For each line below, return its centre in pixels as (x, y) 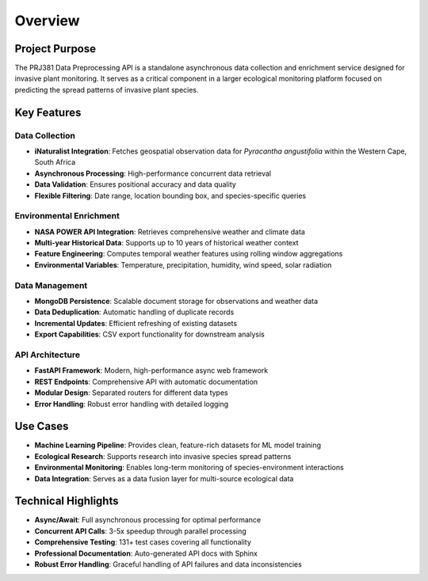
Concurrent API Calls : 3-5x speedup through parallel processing (141, 531)
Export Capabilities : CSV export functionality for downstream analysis (149, 334)
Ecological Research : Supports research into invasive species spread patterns (163, 456)
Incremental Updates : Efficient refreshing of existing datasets (136, 323)
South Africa (55, 162)
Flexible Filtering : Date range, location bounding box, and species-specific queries (170, 196)
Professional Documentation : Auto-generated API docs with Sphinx (146, 553)
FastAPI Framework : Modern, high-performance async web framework (151, 370)
